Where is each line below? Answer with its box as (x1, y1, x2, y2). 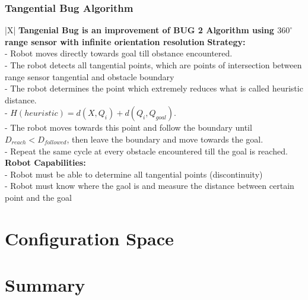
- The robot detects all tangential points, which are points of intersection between (5, 59, 302, 71)
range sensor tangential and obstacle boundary (5, 70, 174, 83)
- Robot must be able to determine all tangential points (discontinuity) (5, 168, 263, 180)
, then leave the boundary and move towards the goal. (66, 132, 263, 145)
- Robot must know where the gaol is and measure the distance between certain (5, 179, 294, 192)
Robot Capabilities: (5, 156, 86, 169)
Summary (5, 273, 85, 297)
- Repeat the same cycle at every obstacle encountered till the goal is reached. (5, 144, 288, 157)
